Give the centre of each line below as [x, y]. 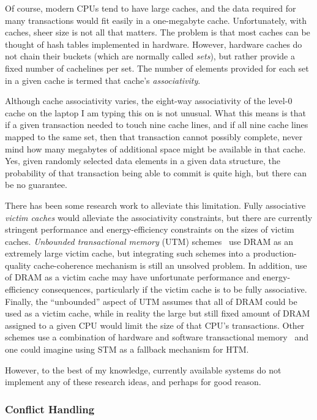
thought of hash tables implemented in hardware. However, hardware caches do [154, 44]
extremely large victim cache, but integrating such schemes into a [128, 253]
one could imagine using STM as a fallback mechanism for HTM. [127, 349]
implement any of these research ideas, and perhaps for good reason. [133, 382]
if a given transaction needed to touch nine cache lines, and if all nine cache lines [157, 125]
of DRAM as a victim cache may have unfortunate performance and [132, 277]
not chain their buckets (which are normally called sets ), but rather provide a [150, 56]
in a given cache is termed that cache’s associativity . [103, 80]
